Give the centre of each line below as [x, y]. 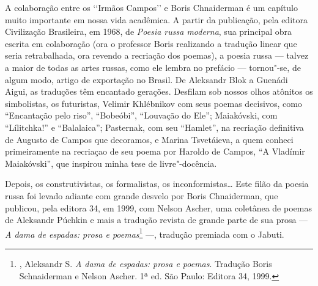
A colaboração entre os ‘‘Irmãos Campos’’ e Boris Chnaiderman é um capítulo [151, 7]
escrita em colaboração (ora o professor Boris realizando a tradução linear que [151, 43]
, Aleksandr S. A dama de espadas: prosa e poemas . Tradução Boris [146, 263]
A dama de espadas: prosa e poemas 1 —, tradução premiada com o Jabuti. [145, 233]
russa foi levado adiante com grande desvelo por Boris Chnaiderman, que [142, 195]
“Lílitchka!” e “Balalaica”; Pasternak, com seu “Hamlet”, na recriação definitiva [154, 127]
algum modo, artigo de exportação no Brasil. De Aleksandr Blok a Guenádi [146, 79]
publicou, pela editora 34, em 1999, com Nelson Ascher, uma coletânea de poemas [158, 207]
